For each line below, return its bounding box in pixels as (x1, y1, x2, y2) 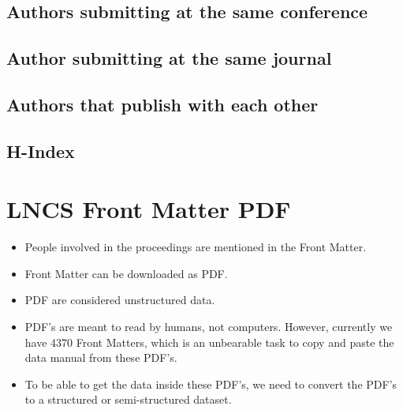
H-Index (6, 138, 75, 163)
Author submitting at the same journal (6, 46, 332, 70)
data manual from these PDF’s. (24, 349, 177, 366)
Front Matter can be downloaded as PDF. (24, 265, 228, 281)
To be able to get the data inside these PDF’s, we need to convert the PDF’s (24, 375, 397, 392)
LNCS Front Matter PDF (6, 193, 291, 225)
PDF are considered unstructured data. (24, 292, 215, 308)
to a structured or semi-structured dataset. (24, 391, 232, 408)
